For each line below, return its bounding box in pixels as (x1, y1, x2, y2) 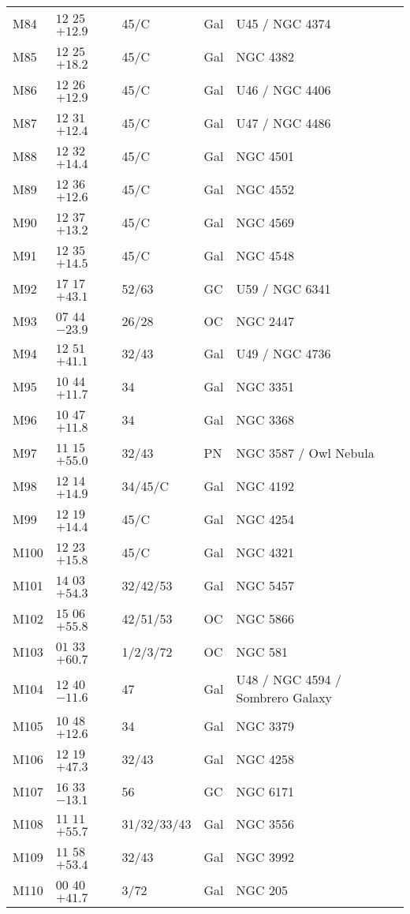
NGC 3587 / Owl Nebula (236, 443, 375, 462)
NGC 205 (236, 880, 288, 899)
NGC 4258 (236, 749, 294, 768)
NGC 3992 (236, 847, 294, 866)
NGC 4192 (236, 476, 294, 495)
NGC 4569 (236, 212, 294, 231)
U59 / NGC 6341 (236, 279, 331, 298)
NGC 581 (236, 642, 288, 661)
